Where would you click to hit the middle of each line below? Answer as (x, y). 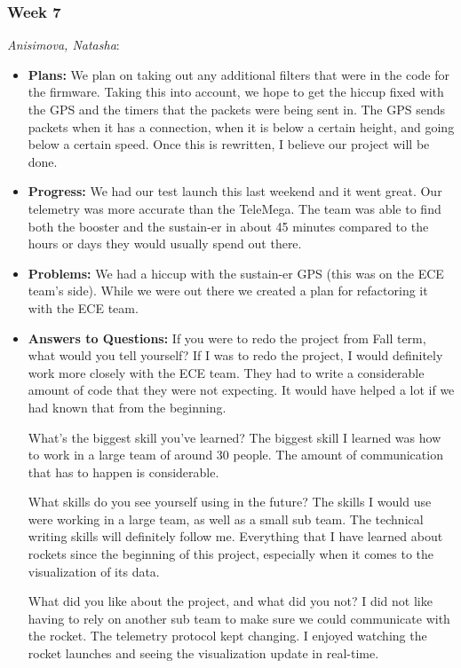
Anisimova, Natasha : (64, 45)
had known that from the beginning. (127, 407)
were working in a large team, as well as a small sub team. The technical (226, 519)
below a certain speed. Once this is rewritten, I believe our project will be (229, 144)
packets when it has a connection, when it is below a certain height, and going (241, 126)
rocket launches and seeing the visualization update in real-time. (203, 653)
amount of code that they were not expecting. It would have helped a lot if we (241, 390)
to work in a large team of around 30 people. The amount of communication (235, 455)
